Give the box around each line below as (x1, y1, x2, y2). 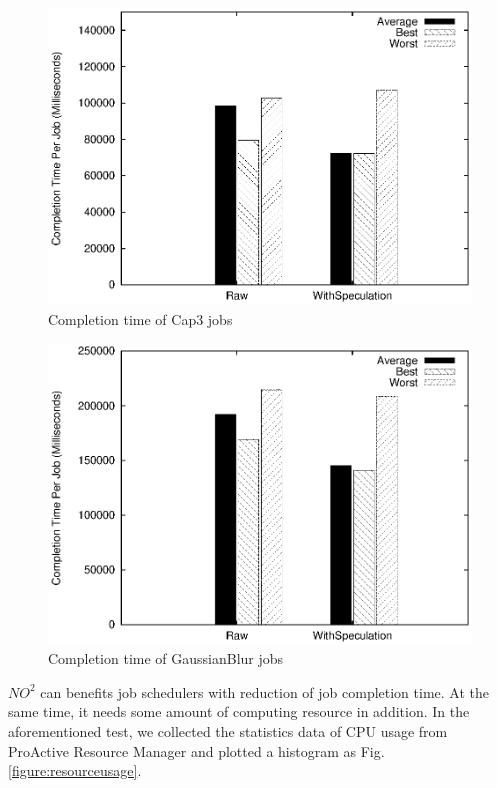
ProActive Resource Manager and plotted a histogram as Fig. (8, 740, 385, 761)
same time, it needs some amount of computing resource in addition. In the (8, 701, 470, 722)
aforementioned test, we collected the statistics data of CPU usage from (8, 720, 448, 741)
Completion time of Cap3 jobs (48, 308, 233, 329)
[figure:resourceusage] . (8, 760, 142, 781)
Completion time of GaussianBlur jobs (48, 648, 284, 669)
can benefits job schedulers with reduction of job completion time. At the (40, 681, 489, 702)
